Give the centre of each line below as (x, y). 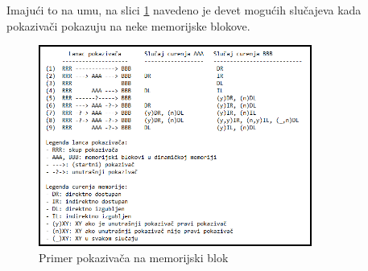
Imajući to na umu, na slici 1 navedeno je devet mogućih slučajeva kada (184, 10)
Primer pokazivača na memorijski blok (134, 258)
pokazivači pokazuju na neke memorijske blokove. (128, 25)
